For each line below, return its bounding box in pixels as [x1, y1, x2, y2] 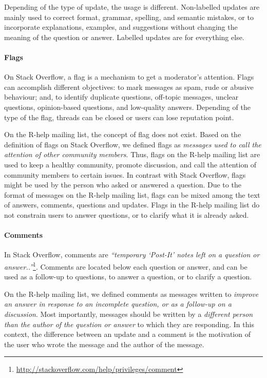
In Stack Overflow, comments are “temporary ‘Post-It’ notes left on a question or [4, 249, 260, 260]
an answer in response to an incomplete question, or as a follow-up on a [4, 298, 232, 309]
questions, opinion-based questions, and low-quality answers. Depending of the [4, 101, 251, 112]
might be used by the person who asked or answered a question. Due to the [4, 179, 241, 190]
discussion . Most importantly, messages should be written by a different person [4, 308, 253, 319]
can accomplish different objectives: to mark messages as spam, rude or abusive [4, 81, 254, 92]
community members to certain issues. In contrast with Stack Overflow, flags [4, 169, 246, 180]
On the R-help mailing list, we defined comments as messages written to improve [4, 288, 259, 299]
